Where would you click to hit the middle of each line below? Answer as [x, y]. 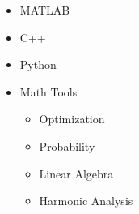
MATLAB [45, 10]
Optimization [72, 119]
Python [38, 64]
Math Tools [48, 91]
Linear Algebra [76, 173]
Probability [67, 146]
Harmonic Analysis [86, 201]
